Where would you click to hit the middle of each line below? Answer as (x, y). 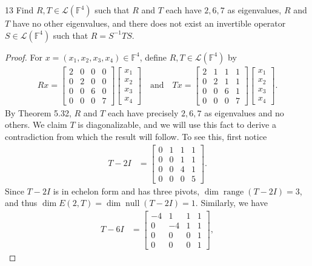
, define (153, 57)
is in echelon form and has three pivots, (126, 191)
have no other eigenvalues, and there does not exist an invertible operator (149, 23)
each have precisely (143, 112)
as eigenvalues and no (244, 112)
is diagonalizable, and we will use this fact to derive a (177, 125)
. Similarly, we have (231, 203)
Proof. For (24, 57)
